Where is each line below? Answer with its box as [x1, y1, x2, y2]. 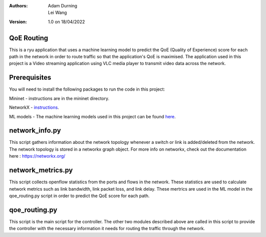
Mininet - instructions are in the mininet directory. [9, 95, 109, 101]
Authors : [9, 3, 28, 8]
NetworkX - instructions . [9, 104, 59, 110]
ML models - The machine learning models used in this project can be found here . [9, 113, 176, 119]
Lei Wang [48, 10, 67, 16]
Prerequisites [9, 73, 51, 82]
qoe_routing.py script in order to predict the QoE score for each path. [9, 193, 150, 199]
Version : [9, 19, 27, 25]
